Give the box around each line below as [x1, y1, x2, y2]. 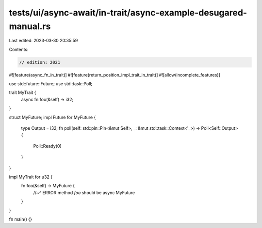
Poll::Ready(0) [33, 143, 62, 149]
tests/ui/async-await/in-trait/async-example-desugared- [9, 7, 247, 18]
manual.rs [9, 21, 51, 31]
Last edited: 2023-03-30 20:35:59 [9, 38, 78, 44]
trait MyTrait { [9, 90, 36, 95]
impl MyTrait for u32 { [9, 174, 53, 180]
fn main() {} [9, 216, 33, 222]
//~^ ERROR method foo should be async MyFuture [33, 189, 135, 196]
